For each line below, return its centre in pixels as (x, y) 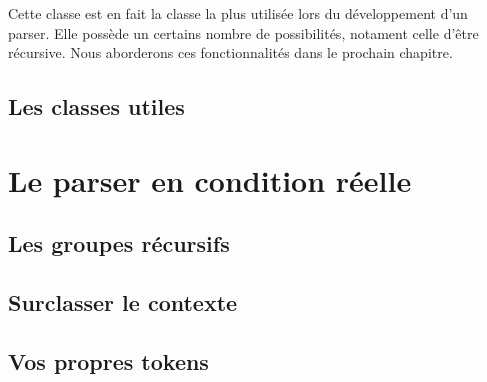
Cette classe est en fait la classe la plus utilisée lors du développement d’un (238, 13)
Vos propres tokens (108, 360)
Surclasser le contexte (123, 302)
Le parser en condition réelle (210, 179)
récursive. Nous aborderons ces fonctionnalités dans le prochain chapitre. (230, 52)
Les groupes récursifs (119, 243)
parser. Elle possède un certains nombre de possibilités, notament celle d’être (243, 32)
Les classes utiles (96, 106)
